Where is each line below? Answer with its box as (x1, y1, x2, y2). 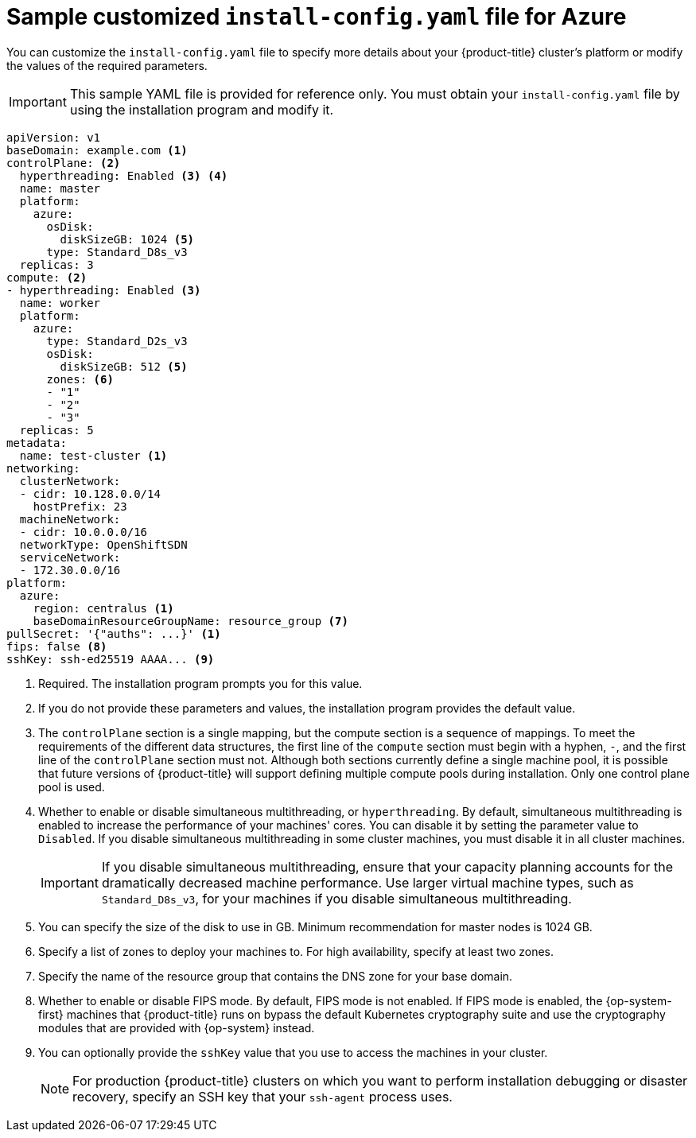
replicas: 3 (19, 258, 94, 271)
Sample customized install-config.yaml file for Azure (6, 3, 627, 30)
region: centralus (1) (33, 601, 174, 615)
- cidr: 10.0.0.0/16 (19, 525, 148, 538)
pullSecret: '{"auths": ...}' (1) (6, 627, 221, 640)
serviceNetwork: (19, 550, 121, 564)
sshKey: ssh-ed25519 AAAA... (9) (6, 652, 215, 666)
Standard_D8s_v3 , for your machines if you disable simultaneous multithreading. (101, 890, 572, 907)
